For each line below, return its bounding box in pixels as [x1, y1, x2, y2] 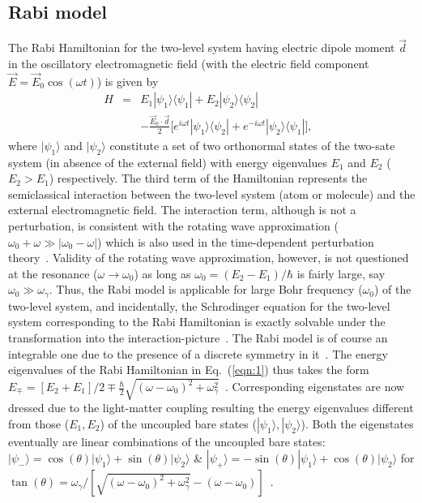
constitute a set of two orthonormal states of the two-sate [109, 136, 395, 153]
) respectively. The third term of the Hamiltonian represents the [49, 170, 368, 187]
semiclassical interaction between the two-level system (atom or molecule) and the [8, 185, 416, 202]
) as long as [134, 264, 191, 282]
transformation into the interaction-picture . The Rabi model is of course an [8, 329, 388, 346]
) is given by [96, 72, 159, 89]
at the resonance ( [8, 264, 98, 282]
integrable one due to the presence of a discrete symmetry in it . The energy [8, 345, 388, 362]
